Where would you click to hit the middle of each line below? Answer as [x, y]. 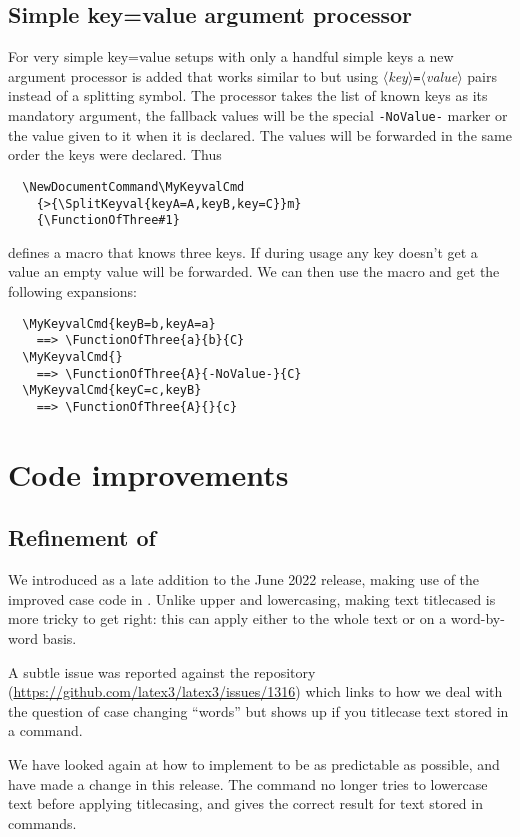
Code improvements [148, 473]
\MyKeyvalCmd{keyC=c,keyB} [112, 390]
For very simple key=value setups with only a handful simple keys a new [231, 56]
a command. [45, 730]
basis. [59, 637]
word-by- [477, 618]
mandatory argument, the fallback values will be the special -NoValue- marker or [258, 115]
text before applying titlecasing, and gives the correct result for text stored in [245, 803]
